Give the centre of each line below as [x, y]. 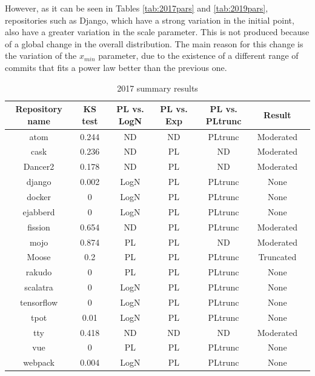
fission [39, 227]
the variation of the [41, 55]
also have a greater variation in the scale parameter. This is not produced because [157, 32]
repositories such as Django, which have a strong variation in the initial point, [150, 20]
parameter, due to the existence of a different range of [198, 55]
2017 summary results [157, 88]
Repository [39, 109]
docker [39, 196]
